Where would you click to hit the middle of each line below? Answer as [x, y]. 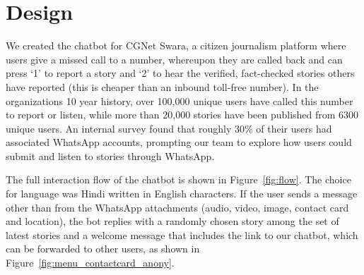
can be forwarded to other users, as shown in [103, 249]
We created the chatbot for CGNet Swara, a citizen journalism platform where [176, 45]
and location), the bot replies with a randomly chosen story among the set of [172, 221]
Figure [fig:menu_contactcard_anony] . [90, 263]
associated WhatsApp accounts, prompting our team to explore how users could [179, 142]
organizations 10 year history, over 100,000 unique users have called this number [180, 100]
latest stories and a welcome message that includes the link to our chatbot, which [182, 234]
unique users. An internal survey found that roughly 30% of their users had [169, 128]
